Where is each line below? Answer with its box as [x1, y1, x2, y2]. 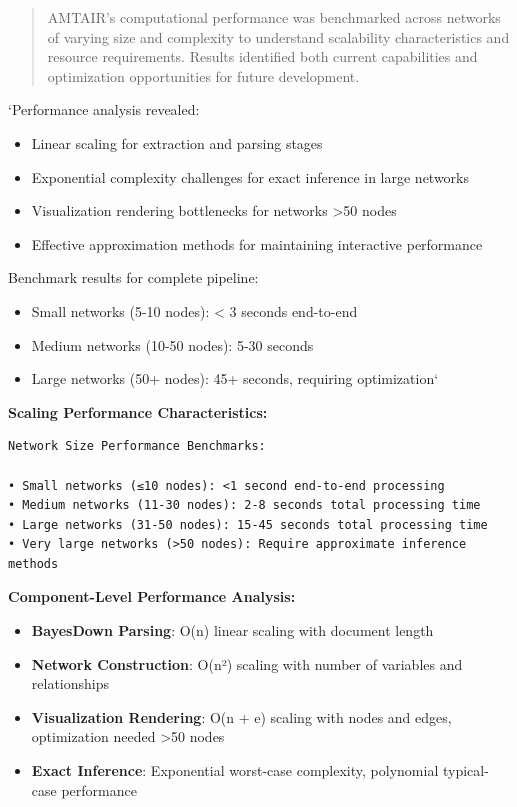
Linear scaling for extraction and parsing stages [31, 132, 323, 153]
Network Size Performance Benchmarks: [8, 439, 266, 454]
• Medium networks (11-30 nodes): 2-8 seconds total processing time [8, 498, 481, 513]
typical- [442, 760, 489, 781]
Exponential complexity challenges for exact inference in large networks [31, 166, 470, 187]
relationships [31, 673, 110, 694]
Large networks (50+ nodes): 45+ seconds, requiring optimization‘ [31, 368, 439, 389]
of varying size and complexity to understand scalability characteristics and [47, 26, 510, 47]
